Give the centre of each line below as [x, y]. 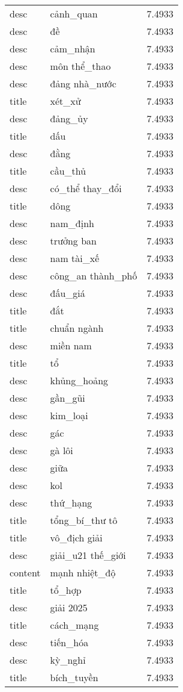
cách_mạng [74, 625]
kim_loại [69, 415]
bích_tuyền [74, 677]
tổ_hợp [66, 590]
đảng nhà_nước [83, 83]
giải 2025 [69, 607]
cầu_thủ [68, 171]
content [25, 572]
